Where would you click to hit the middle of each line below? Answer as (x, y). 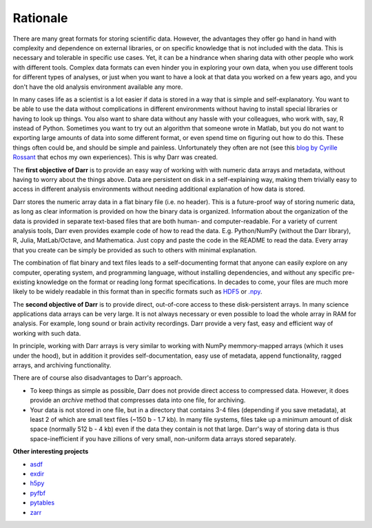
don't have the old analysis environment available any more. (98, 87)
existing (24, 282)
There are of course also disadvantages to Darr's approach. (97, 378)
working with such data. (47, 333)
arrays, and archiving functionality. (62, 365)
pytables (42, 502)
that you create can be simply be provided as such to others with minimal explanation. (135, 250)
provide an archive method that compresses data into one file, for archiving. (138, 400)
